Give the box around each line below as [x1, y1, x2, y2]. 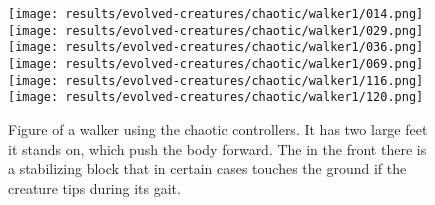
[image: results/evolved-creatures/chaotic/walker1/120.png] [8, 90, 424, 105]
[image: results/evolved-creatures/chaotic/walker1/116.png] [8, 73, 424, 88]
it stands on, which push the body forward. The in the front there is [8, 138, 427, 159]
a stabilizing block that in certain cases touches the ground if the [8, 158, 407, 179]
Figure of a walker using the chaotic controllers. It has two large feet [8, 118, 428, 139]
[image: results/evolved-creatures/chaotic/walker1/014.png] [8, 7, 424, 21]
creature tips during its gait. [8, 177, 181, 198]
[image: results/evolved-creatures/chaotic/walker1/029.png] [8, 23, 424, 38]
